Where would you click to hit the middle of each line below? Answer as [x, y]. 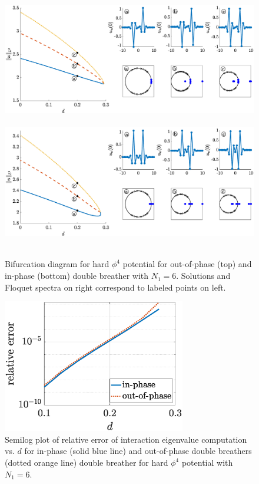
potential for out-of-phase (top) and [187, 264]
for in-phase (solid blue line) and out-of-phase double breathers [138, 451]
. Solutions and [203, 276]
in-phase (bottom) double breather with [77, 276]
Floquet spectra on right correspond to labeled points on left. [115, 287]
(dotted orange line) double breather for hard [87, 462]
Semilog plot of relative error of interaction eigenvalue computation [126, 439]
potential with [207, 462]
